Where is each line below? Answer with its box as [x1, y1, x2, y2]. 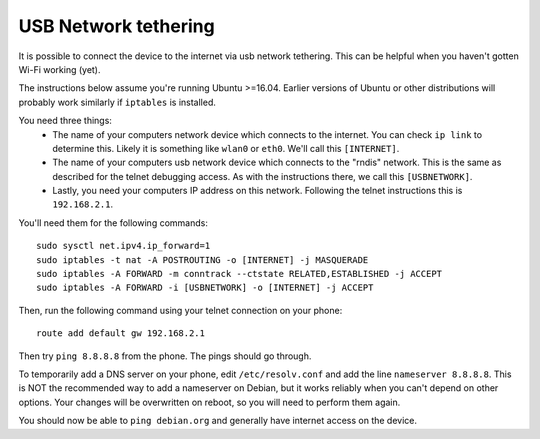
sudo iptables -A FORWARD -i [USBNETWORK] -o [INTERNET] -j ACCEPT [36, 282, 374, 294]
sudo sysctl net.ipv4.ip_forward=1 [36, 240, 211, 252]
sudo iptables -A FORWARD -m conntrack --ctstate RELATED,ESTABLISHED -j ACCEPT [36, 268, 443, 280]
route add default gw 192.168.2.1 [36, 328, 205, 339]
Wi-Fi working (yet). [18, 63, 101, 75]
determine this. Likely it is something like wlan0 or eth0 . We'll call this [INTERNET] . [52, 142, 400, 154]
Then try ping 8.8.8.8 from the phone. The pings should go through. [18, 350, 312, 362]
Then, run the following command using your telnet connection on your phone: [18, 304, 343, 316]
